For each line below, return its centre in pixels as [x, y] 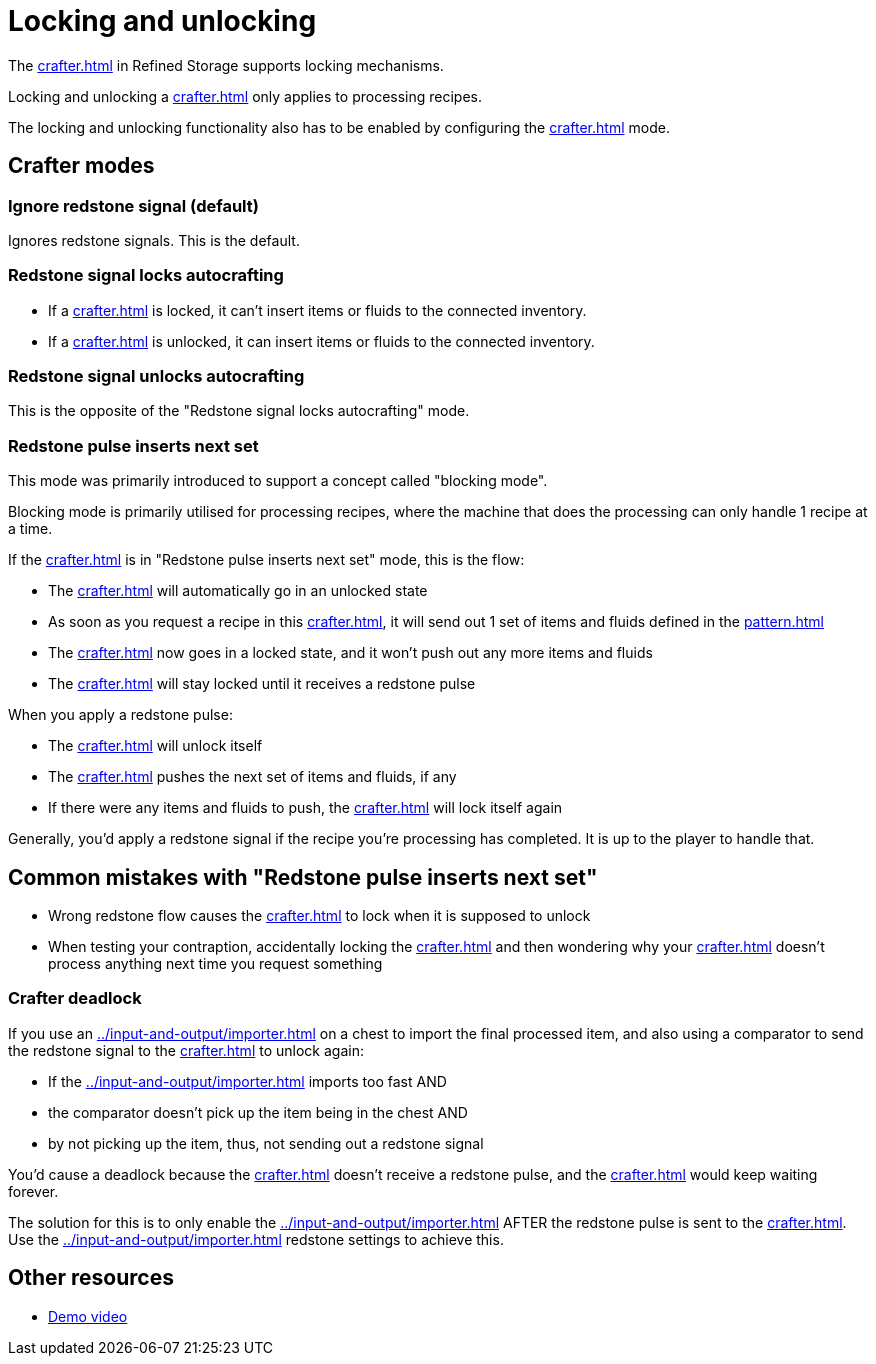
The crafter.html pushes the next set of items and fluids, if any [252, 777]
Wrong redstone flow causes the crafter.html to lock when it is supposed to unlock [319, 916]
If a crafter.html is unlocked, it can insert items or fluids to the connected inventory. [321, 341]
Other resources [91, 1278]
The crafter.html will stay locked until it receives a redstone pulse [262, 684]
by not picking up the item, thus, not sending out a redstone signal [266, 1143]
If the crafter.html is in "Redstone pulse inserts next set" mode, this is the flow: [266, 560]
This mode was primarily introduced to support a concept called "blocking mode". [278, 481]
